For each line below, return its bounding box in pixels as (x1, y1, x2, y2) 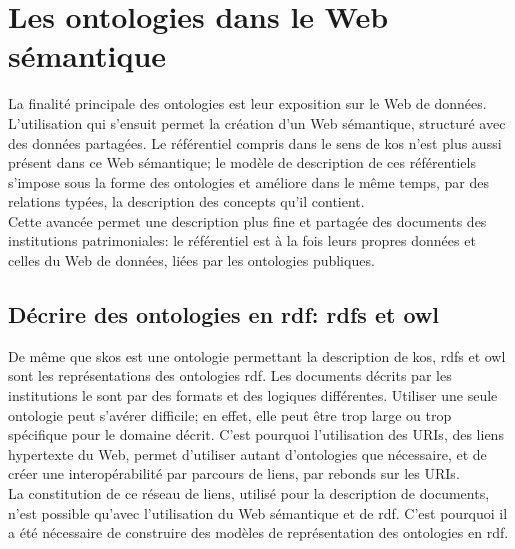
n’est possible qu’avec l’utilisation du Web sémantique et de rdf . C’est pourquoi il (8, 502, 508, 523)
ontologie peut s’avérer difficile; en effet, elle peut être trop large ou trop (8, 404, 452, 425)
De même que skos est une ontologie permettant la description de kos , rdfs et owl (8, 345, 506, 366)
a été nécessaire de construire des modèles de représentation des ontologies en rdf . (8, 522, 509, 543)
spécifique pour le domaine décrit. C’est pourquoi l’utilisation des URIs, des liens (8, 424, 504, 445)
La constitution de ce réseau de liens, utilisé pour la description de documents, (8, 483, 490, 504)
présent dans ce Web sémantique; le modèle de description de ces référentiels (8, 152, 476, 173)
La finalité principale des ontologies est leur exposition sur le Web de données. (8, 93, 487, 114)
